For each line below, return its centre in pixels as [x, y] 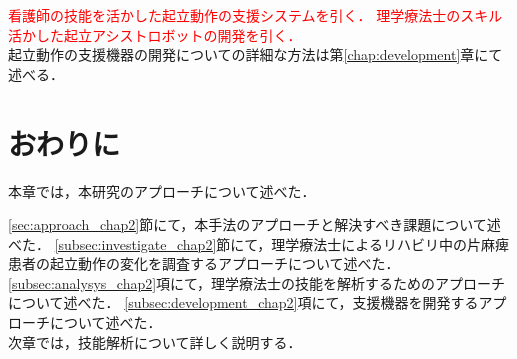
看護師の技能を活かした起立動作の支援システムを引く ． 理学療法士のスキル [255, 15]
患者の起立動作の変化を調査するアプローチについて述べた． [204, 263]
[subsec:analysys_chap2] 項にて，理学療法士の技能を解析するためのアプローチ [257, 282]
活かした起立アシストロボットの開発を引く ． [155, 34]
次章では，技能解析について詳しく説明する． [155, 341]
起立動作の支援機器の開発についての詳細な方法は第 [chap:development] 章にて [255, 54]
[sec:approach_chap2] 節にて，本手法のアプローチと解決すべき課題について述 [254, 224]
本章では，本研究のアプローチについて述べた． [162, 190]
